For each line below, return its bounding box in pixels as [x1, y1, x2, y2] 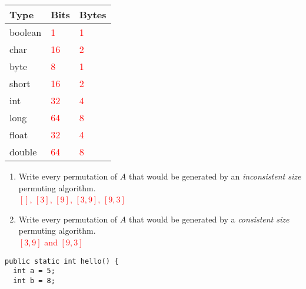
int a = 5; [13, 267, 55, 275]
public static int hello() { [5, 257, 119, 265]
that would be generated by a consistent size [128, 212, 290, 225]
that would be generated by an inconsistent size [128, 170, 301, 182]
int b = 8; [13, 276, 55, 285]
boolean [9, 25, 42, 39]
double [9, 145, 37, 158]
